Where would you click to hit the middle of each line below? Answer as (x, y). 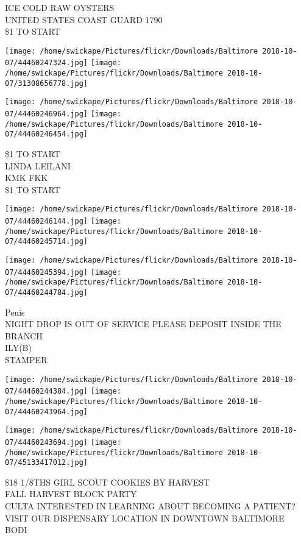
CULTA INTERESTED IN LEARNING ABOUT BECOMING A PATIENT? (150, 506)
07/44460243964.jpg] (47, 412)
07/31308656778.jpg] (47, 83)
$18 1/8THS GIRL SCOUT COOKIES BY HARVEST (108, 482)
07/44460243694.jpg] (47, 442)
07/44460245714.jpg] (47, 242)
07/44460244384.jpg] (47, 391)
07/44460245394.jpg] (47, 272)
